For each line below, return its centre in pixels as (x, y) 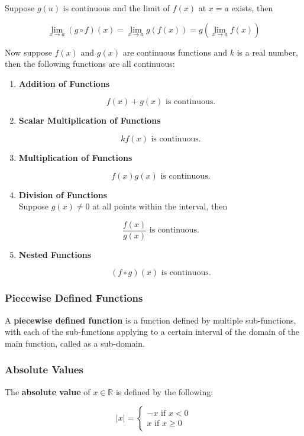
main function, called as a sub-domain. (75, 343)
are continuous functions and (175, 52)
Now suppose (28, 52)
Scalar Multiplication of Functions (90, 120)
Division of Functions (63, 194)
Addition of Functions (64, 83)
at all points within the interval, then (160, 206)
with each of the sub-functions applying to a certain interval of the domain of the (152, 332)
